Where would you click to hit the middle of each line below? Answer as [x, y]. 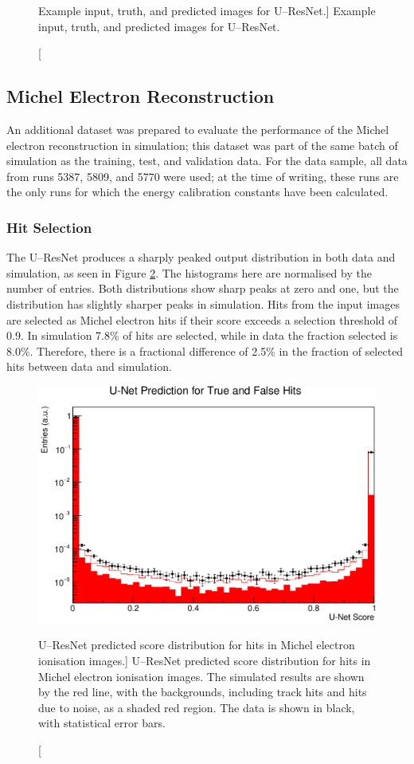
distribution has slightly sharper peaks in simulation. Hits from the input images [203, 303]
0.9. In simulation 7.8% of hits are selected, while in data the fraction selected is [202, 335]
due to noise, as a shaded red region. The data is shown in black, [197, 707]
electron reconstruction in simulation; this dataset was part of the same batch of [202, 145]
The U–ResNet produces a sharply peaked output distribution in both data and [201, 257]
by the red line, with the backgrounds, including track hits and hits [203, 692]
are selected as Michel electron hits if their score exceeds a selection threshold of [202, 319]
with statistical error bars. [102, 723]
